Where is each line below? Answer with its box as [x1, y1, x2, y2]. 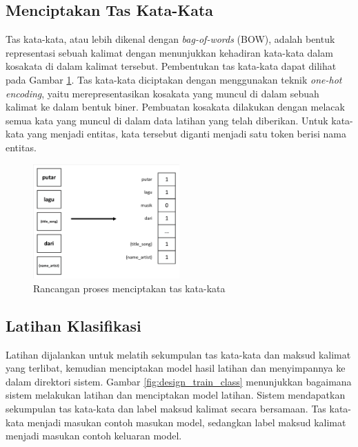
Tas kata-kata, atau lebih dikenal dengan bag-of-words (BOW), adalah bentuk [6, 32, 335, 46]
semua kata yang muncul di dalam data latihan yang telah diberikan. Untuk [6, 113, 328, 127]
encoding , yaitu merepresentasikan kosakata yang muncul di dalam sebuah [6, 86, 319, 100]
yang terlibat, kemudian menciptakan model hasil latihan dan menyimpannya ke [6, 361, 346, 375]
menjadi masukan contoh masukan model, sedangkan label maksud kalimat [27, 415, 346, 429]
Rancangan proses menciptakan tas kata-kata [33, 280, 226, 295]
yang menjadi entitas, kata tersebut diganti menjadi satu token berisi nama [27, 126, 346, 141]
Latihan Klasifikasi [6, 314, 141, 336]
